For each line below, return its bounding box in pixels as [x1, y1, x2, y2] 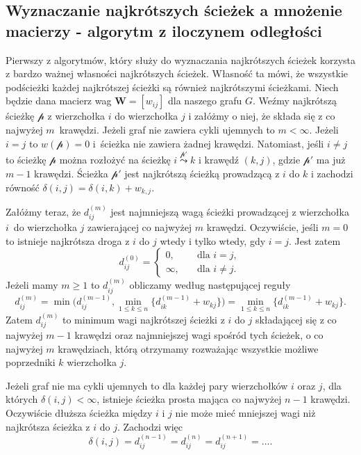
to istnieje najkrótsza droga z [6, 233, 130, 248]
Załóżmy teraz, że [6, 204, 81, 218]
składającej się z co [255, 312, 337, 326]
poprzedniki [6, 355, 56, 369]
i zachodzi [311, 166, 353, 180]
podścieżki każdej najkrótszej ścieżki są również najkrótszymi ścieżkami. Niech [6, 79, 339, 94]
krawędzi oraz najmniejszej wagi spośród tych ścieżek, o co [74, 327, 324, 342]
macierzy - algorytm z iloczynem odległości [6, 19, 322, 41]
